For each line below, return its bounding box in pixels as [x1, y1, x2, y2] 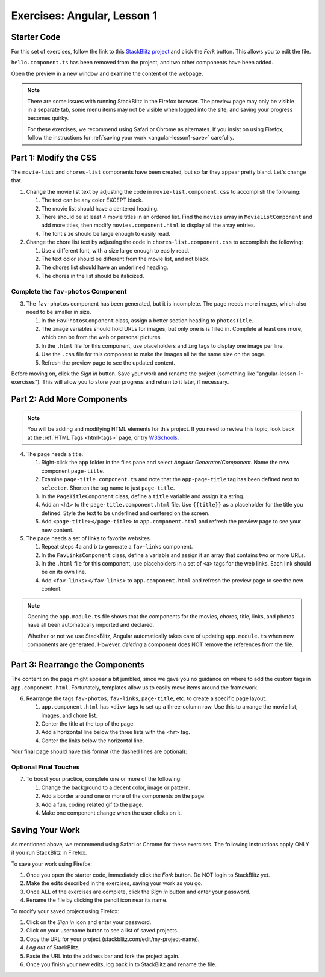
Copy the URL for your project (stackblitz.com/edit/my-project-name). [26, 935, 200, 943]
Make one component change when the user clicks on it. [41, 809, 182, 816]
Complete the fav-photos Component [11, 287, 127, 295]
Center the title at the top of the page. [41, 720, 135, 727]
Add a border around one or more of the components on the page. [41, 792, 206, 800]
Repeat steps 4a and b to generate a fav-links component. [41, 543, 193, 550]
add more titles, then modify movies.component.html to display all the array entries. [41, 221, 256, 229]
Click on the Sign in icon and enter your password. [26, 918, 152, 926]
